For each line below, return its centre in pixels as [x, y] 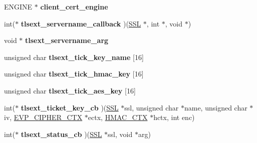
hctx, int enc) [174, 117]
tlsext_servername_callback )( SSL [81, 23]
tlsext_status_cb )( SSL [61, 134]
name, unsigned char [216, 107]
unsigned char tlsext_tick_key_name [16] [74, 57]
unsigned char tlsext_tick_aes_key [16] [70, 90]
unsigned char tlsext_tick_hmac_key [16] [74, 74]
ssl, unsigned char [152, 107]
